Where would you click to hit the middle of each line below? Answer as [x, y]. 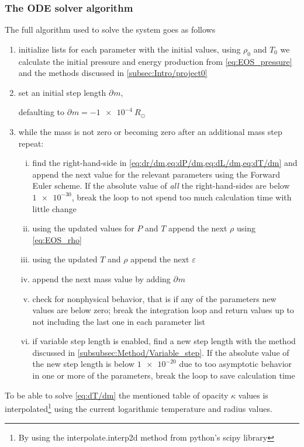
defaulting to [41, 112]
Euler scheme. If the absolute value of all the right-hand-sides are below [161, 186]
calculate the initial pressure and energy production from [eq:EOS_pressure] [155, 61]
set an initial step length [62, 92]
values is [253, 395]
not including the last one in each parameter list [119, 321]
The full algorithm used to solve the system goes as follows [110, 30]
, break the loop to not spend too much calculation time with [182, 197]
